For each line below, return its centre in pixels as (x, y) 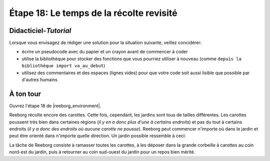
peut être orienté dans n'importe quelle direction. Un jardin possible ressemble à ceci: (97, 136)
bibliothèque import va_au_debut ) (63, 66)
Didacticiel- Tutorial (40, 31)
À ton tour (25, 94)
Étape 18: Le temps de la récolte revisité (93, 13)
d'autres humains (39, 80)
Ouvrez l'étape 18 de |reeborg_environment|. (55, 106)
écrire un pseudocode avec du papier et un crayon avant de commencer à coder (105, 52)
